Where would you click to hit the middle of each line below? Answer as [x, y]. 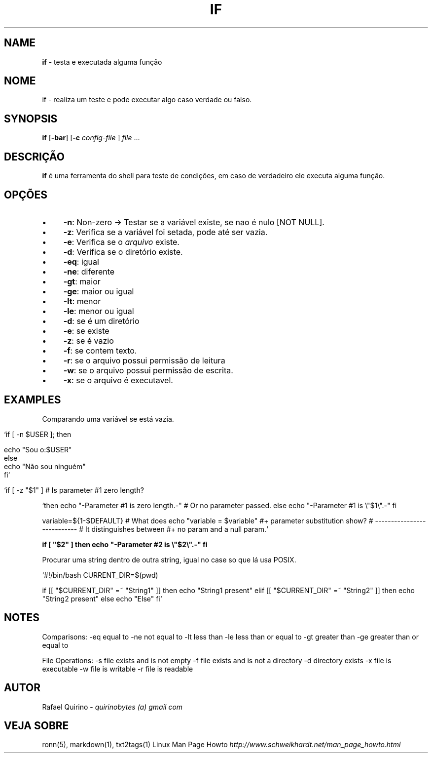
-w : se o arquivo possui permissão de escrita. [148, 370]
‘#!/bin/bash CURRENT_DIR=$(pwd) [100, 575]
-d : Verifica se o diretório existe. [123, 252]
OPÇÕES [26, 195]
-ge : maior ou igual [99, 291]
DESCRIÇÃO [34, 157]
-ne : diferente [89, 271]
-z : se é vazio [89, 340]
